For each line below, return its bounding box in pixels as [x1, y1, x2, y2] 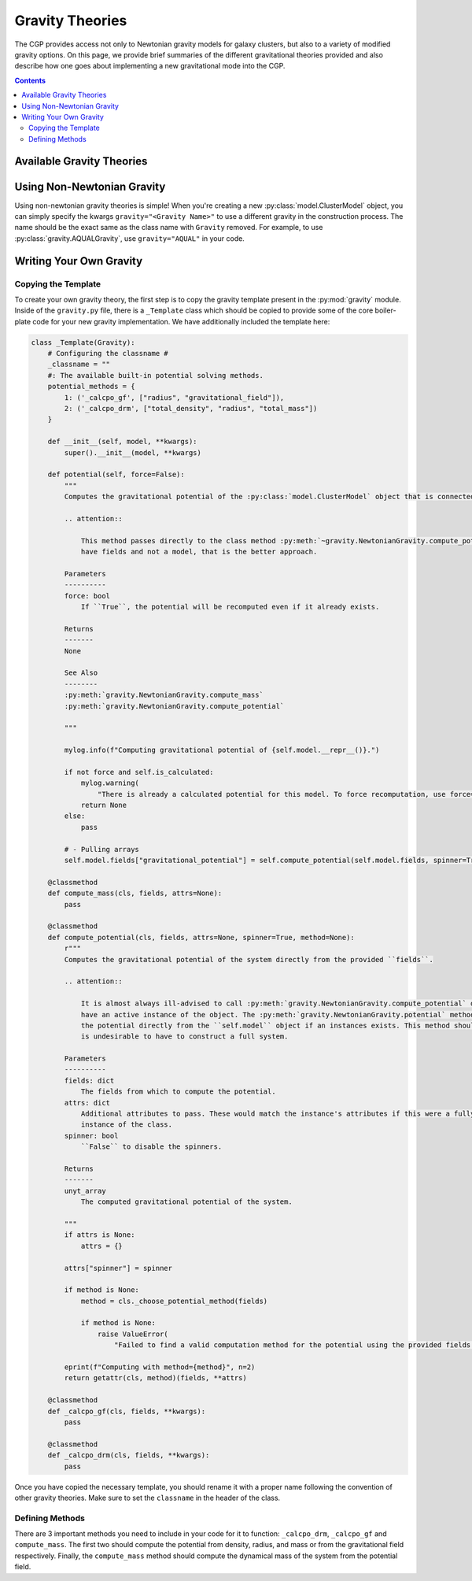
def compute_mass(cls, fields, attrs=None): [47, 889, 223, 898]
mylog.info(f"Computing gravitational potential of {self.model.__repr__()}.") [64, 746, 380, 755]
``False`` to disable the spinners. [80, 1142, 223, 1151]
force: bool [64, 591, 110, 600]
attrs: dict [64, 1098, 110, 1107]
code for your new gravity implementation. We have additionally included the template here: [32, 317, 330, 326]
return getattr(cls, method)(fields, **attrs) [64, 1374, 247, 1383]
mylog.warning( [80, 779, 139, 787]
